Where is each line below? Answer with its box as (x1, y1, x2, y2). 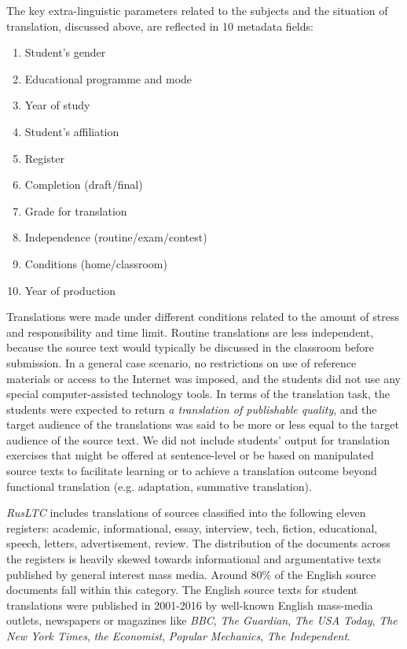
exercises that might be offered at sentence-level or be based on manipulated (6, 447, 374, 463)
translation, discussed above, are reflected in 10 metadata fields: (6, 17, 313, 34)
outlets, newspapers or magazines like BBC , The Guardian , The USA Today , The (6, 612, 398, 629)
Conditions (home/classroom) (24, 255, 167, 271)
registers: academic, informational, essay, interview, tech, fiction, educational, (6, 519, 378, 536)
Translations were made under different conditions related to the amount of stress (6, 308, 400, 325)
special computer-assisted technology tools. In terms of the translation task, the (6, 385, 390, 402)
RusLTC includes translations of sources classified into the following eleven (6, 504, 366, 521)
